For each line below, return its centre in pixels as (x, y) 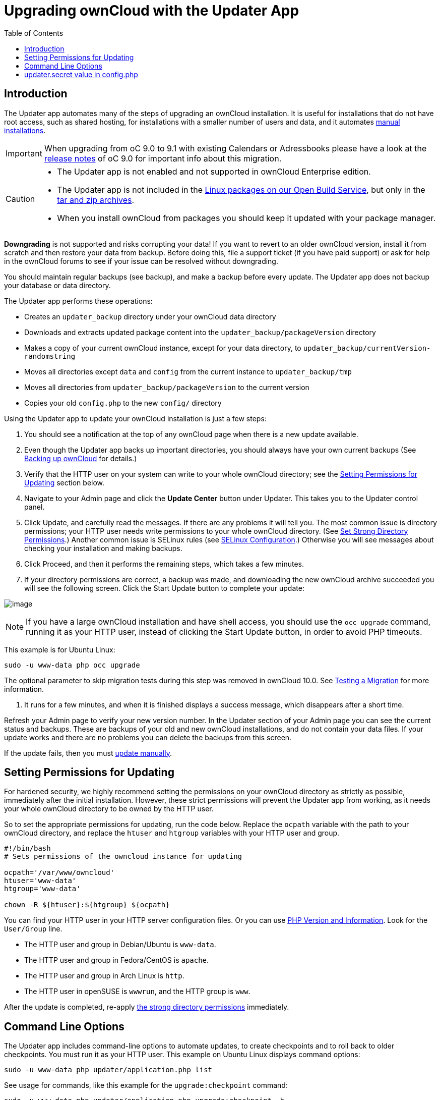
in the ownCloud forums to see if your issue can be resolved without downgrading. (141, 261)
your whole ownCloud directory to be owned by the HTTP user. (109, 809)
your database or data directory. (57, 285)
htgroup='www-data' (42, 889)
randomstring (50, 356)
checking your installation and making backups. (103, 548)
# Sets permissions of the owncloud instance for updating (123, 857)
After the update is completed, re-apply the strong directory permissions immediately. (147, 1007)
